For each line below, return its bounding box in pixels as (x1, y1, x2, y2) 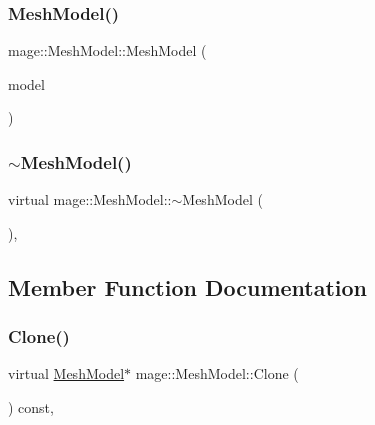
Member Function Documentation (8, 271, 368, 302)
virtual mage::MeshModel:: (8, 189, 172, 210)
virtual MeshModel (8, 363, 125, 384)
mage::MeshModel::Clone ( (135, 363, 299, 384)
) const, (8, 397, 54, 417)
